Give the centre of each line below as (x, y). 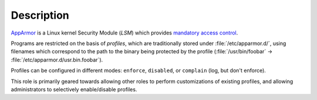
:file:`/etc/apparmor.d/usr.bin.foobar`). (57, 60)
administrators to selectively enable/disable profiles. (74, 89)
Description (40, 15)
